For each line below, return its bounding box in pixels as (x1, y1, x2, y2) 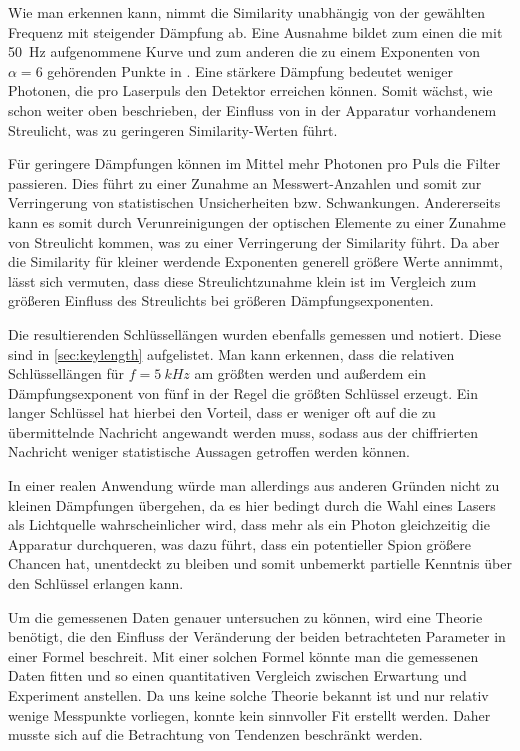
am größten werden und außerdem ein (194, 363, 427, 384)
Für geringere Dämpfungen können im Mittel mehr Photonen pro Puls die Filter (8, 153, 501, 174)
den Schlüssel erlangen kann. (8, 573, 184, 594)
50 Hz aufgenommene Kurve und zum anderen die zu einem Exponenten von (8, 41, 480, 62)
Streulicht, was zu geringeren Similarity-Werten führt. (8, 119, 338, 140)
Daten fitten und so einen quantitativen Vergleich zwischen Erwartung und (8, 665, 467, 686)
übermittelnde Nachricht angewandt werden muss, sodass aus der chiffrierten (8, 421, 479, 442)
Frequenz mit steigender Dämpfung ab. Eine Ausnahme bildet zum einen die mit (8, 21, 503, 42)
